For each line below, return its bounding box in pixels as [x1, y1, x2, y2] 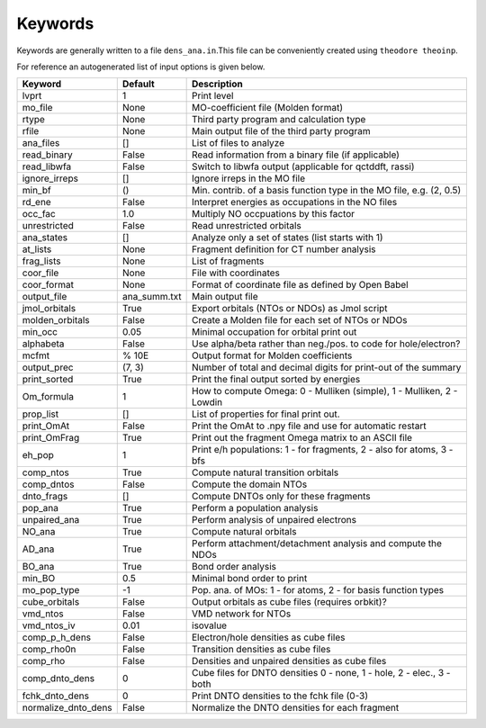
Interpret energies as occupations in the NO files [192, 196, 398, 209]
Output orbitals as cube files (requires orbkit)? [192, 596, 387, 608]
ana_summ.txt [121, 291, 182, 303]
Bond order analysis [192, 561, 276, 573]
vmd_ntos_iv [22, 619, 76, 632]
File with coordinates [192, 266, 281, 279]
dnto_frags [22, 490, 68, 503]
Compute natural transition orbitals [192, 466, 339, 479]
